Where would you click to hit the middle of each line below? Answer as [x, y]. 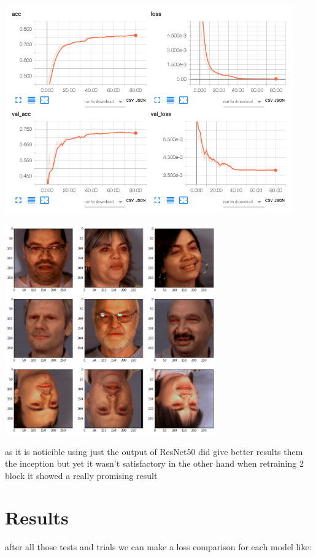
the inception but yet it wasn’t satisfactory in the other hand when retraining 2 [154, 463]
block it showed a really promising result [81, 475]
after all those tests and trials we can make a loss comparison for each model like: [158, 547]
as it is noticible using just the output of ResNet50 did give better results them [154, 451]
